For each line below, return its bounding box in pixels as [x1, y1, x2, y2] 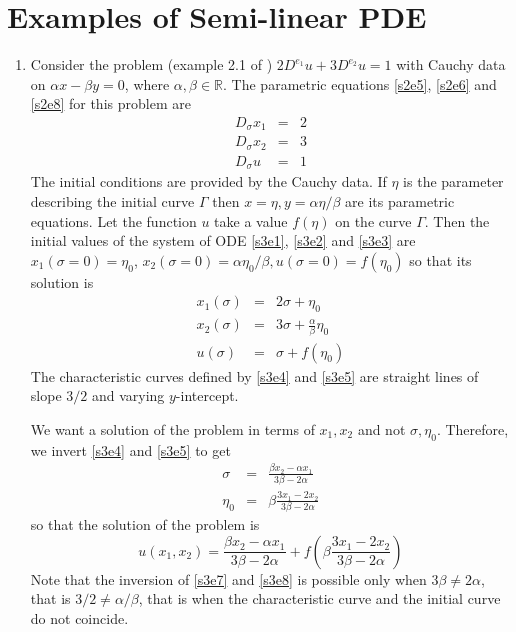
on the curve [335, 210, 412, 231]
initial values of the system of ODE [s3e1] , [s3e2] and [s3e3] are [30, 230, 416, 251]
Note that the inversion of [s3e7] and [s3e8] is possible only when [30, 568, 427, 589]
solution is [30, 271, 94, 292]
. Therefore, [436, 418, 509, 439]
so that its [409, 249, 472, 270]
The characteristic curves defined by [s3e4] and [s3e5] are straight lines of [30, 365, 479, 386]
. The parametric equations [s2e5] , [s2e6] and [223, 73, 497, 94]
